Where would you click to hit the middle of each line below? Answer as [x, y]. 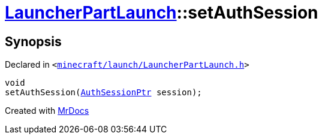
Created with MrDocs [47, 111]
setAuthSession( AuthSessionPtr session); [103, 93]
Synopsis [33, 41]
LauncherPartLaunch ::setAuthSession [162, 13]
